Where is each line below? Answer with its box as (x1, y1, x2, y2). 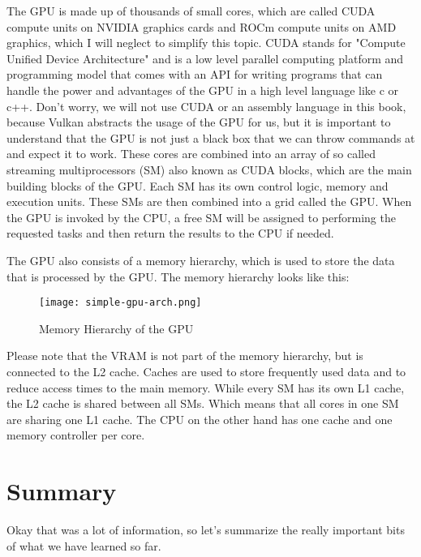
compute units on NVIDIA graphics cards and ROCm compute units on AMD (6, 18, 397, 35)
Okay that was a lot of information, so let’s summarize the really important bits (6, 521, 405, 538)
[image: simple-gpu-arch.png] (39, 297, 202, 309)
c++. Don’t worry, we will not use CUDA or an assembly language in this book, (6, 97, 406, 114)
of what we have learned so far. (6, 537, 161, 554)
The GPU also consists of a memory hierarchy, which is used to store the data (6, 251, 395, 268)
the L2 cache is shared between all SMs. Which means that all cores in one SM (6, 395, 399, 412)
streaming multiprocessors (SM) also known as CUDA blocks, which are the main (6, 161, 412, 178)
